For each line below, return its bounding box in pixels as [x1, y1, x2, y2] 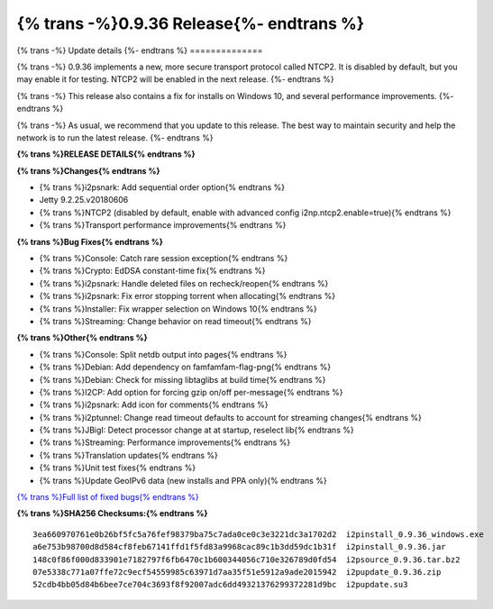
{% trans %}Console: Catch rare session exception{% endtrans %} [39, 253, 288, 264]
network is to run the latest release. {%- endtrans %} [16, 132, 214, 143]
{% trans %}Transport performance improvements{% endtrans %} [39, 220, 287, 231]
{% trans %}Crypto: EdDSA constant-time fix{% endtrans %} [39, 266, 266, 277]
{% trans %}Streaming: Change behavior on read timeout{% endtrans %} [39, 315, 312, 326]
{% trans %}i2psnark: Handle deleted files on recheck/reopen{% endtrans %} [39, 277, 329, 288]
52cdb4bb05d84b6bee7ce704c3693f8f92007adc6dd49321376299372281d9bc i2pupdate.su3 [32, 579, 408, 590]
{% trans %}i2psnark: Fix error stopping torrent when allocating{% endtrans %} [39, 291, 336, 302]
